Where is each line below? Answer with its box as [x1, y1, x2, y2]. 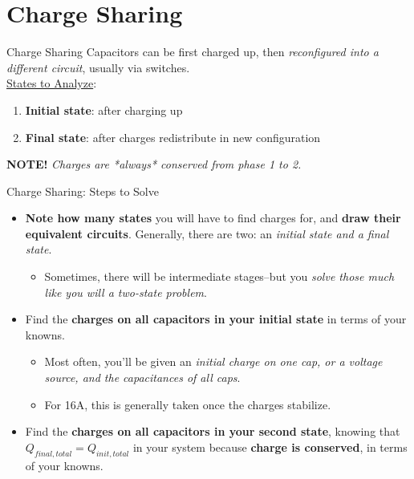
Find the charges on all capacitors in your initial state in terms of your [25, 311, 407, 327]
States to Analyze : [6, 75, 97, 91]
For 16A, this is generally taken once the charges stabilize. [44, 396, 331, 412]
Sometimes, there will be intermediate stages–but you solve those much [44, 268, 395, 285]
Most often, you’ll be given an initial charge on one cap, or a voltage [44, 353, 383, 370]
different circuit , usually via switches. [6, 59, 190, 75]
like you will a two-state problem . [44, 283, 207, 300]
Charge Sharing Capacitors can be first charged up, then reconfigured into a [6, 43, 379, 60]
